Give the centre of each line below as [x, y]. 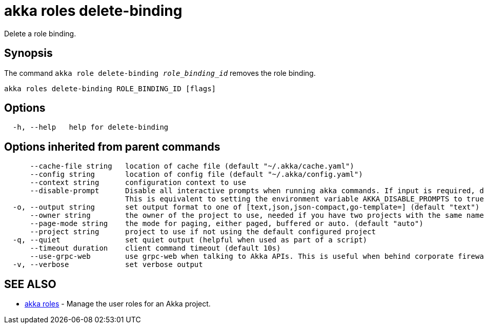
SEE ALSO [30, 284]
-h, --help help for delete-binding [90, 127]
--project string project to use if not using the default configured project [203, 232]
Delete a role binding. [40, 33]
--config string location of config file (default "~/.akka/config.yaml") [196, 175]
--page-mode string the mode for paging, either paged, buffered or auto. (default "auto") [227, 224]
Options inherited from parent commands [112, 147]
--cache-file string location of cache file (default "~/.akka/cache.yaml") [192, 166]
